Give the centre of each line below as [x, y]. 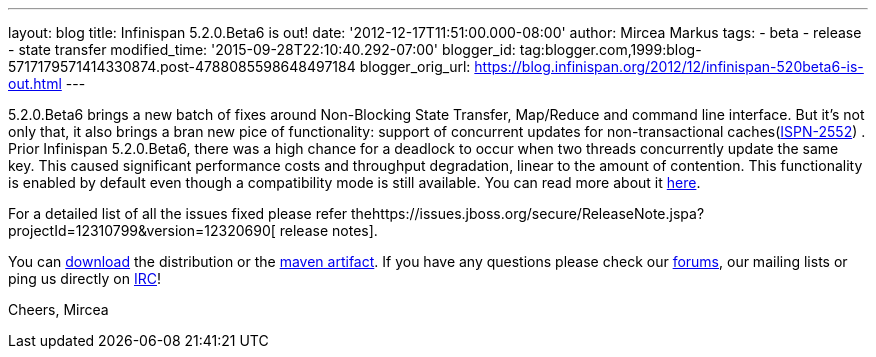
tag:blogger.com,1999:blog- [610, 49]
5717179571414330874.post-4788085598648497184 [182, 66]
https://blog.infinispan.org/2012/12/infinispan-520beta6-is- [669, 66]
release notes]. [328, 230]
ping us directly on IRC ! [85, 278]
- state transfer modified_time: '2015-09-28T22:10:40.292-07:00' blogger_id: [262, 49]
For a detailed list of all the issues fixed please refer [178, 213]
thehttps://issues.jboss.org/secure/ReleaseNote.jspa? [528, 213]
